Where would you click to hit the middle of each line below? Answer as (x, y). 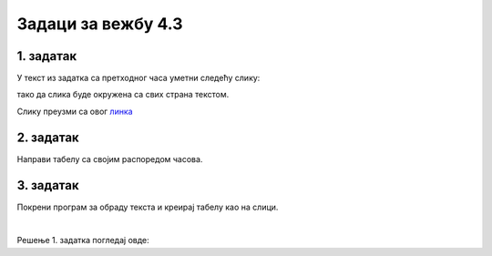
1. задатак (47, 56)
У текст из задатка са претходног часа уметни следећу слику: (138, 78)
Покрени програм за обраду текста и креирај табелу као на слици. (148, 207)
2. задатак (48, 137)
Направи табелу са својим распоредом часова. (110, 159)
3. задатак (48, 185)
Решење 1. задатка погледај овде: (83, 241)
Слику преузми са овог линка (75, 111)
